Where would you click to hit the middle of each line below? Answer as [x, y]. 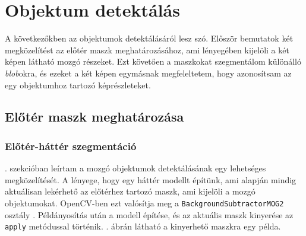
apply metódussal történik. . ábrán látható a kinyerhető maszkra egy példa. [143, 226]
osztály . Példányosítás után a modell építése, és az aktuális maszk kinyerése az [149, 214]
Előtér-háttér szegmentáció [71, 146]
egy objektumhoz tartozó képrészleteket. [78, 84]
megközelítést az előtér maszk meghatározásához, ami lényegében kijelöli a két [147, 50]
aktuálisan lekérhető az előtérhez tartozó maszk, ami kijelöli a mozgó [130, 191]
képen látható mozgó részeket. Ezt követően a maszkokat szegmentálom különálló [153, 61]
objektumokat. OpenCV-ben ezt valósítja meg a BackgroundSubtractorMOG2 [144, 202]
